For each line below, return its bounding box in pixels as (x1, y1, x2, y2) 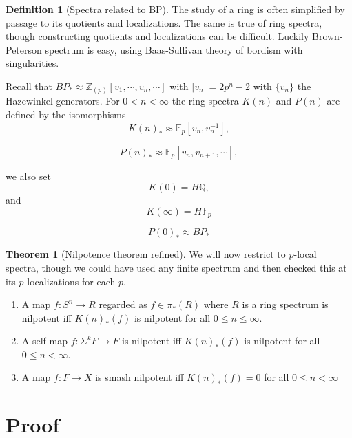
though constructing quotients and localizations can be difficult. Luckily (6, 29, 309, 43)
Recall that (6, 78, 52, 93)
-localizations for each (23, 274, 116, 288)
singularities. (6, 56, 59, 70)
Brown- (312, 29, 343, 43)
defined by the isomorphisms (6, 107, 126, 122)
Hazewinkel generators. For (6, 94, 120, 108)
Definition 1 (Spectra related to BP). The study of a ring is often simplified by (6, 2, 345, 16)
